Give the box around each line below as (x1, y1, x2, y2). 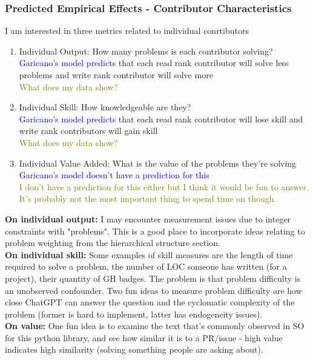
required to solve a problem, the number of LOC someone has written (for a (5, 260, 287, 273)
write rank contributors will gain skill (19, 124, 158, 137)
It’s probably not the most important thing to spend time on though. (19, 192, 277, 205)
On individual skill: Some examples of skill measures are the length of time (5, 248, 293, 261)
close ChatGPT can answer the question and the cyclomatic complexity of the (5, 296, 295, 308)
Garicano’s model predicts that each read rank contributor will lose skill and (19, 112, 303, 125)
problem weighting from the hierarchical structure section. (5, 236, 220, 249)
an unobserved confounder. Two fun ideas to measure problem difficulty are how (5, 284, 302, 296)
